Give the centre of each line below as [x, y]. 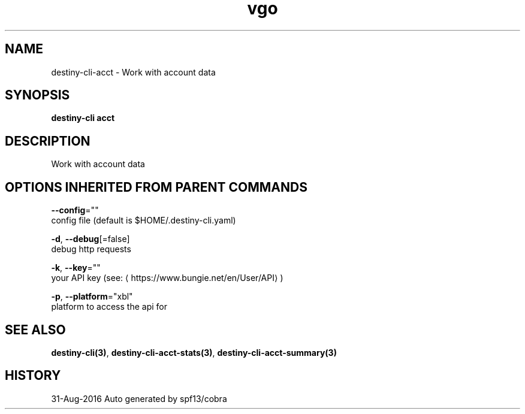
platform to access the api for [109, 307]
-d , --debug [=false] [90, 239]
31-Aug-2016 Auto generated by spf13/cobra [139, 398]
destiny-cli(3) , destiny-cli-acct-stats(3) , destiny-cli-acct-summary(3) [194, 352]
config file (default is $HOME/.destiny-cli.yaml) [144, 220]
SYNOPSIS [37, 95]
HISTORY [33, 376]
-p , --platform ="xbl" [92, 297]
